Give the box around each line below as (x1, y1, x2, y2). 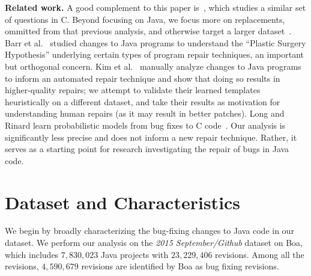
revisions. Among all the (215, 248, 304, 260)
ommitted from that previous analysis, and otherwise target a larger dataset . (5, 25, 292, 37)
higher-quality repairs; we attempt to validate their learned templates (5, 84, 261, 96)
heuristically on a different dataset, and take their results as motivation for (5, 95, 280, 108)
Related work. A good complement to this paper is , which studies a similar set (5, 1, 306, 13)
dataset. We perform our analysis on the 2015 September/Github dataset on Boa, (5, 236, 303, 249)
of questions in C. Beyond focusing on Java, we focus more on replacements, (5, 13, 285, 25)
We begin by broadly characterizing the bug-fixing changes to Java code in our (5, 224, 294, 237)
